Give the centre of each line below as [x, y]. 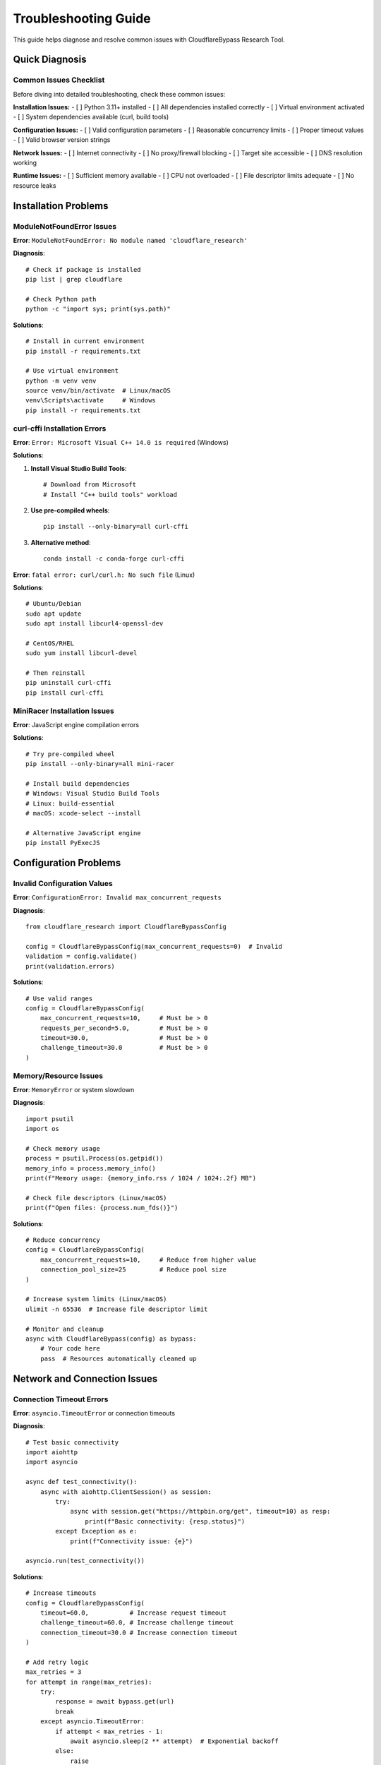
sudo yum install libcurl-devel [81, 653]
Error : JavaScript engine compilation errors [76, 724]
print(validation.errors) [71, 966]
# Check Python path [61, 299]
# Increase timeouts [61, 1593]
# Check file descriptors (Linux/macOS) [96, 1198]
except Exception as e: [96, 1531]
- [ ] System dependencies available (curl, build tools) [91, 117]
